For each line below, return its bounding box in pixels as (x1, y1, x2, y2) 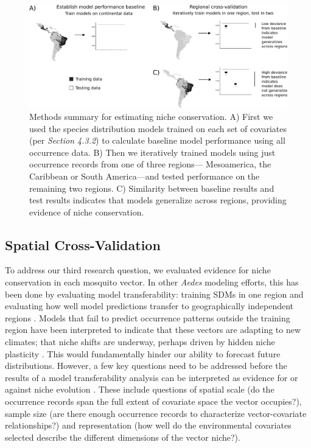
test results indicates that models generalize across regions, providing (29, 194, 287, 206)
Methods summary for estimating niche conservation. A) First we (29, 110, 273, 122)
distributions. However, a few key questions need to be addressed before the (5, 359, 287, 372)
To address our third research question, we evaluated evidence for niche (5, 264, 271, 276)
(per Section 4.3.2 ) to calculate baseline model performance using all (29, 134, 285, 147)
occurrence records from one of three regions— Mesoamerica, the (29, 158, 271, 170)
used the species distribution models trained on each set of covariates (29, 122, 287, 135)
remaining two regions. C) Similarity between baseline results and (29, 181, 274, 194)
